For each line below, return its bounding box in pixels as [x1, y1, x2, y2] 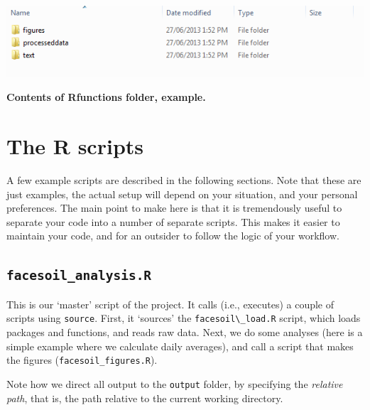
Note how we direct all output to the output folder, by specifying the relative [6, 376, 343, 391]
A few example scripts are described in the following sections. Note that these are [6, 173, 361, 188]
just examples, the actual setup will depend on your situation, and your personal [6, 186, 358, 201]
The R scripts [6, 131, 144, 161]
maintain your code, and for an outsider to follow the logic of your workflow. [6, 228, 339, 243]
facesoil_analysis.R [6, 268, 152, 284]
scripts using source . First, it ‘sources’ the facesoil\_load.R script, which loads [6, 311, 361, 325]
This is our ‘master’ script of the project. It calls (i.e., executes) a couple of [6, 296, 334, 311]
